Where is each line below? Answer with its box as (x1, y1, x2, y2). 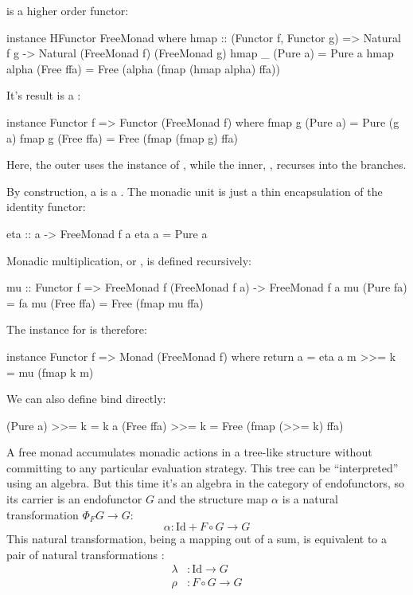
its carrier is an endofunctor (6, 491, 142, 507)
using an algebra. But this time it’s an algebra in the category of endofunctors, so (6, 475, 405, 491)
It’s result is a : (6, 87, 81, 104)
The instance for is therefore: (6, 321, 147, 338)
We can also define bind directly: (6, 390, 166, 407)
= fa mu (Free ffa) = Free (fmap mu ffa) (6, 294, 204, 311)
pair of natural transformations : (6, 546, 165, 562)
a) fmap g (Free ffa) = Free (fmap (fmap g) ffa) (6, 129, 238, 146)
